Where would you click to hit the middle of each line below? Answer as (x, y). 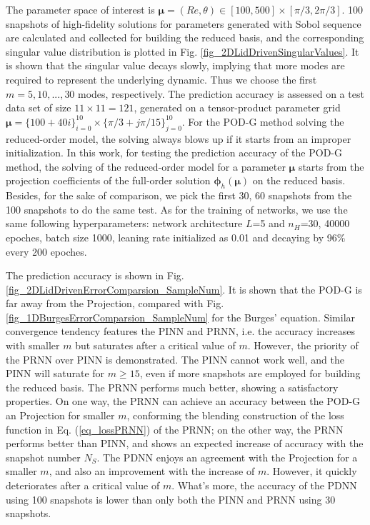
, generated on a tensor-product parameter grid (237, 107)
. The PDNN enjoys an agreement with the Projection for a (227, 457)
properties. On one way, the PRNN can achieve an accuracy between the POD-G (183, 401)
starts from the (331, 166)
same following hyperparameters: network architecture (124, 223)
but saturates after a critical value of (155, 345)
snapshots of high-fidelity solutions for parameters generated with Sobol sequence (184, 23)
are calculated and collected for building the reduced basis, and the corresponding (185, 37)
